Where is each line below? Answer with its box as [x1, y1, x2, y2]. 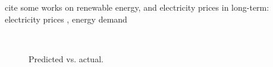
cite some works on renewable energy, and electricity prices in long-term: [5, 1, 269, 13]
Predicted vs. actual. [29, 52, 103, 65]
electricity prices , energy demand [5, 12, 127, 25]
